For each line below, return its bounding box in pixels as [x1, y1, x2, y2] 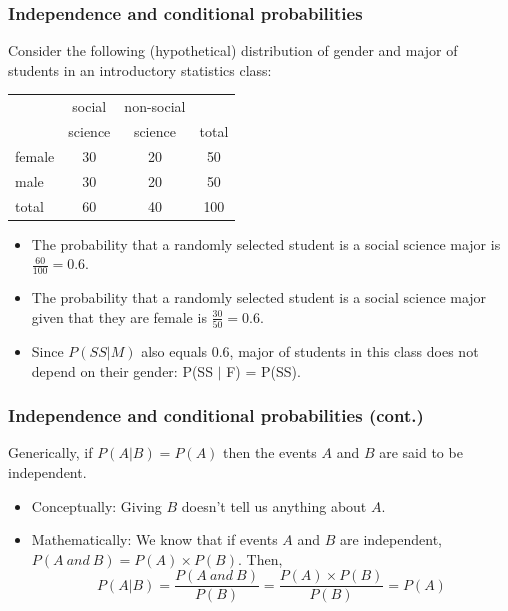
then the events [223, 442, 317, 463]
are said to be [379, 442, 463, 463]
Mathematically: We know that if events [31, 529, 278, 550]
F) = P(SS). [226, 360, 301, 381]
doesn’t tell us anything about [181, 495, 367, 516]
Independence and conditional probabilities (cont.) [8, 403, 424, 428]
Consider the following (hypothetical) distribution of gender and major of [8, 40, 458, 61]
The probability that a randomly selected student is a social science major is [31, 233, 501, 254]
